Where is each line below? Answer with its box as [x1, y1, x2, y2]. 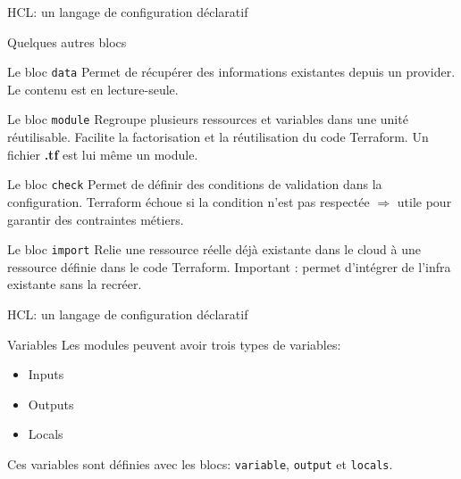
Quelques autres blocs [7, 32, 127, 51]
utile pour [397, 192, 452, 211]
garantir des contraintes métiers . [7, 210, 184, 228]
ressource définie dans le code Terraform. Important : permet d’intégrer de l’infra [7, 257, 451, 276]
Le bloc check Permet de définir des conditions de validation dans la [7, 175, 382, 194]
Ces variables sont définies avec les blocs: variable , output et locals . [7, 454, 393, 473]
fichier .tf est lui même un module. [7, 145, 198, 163]
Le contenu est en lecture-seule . [7, 79, 179, 98]
